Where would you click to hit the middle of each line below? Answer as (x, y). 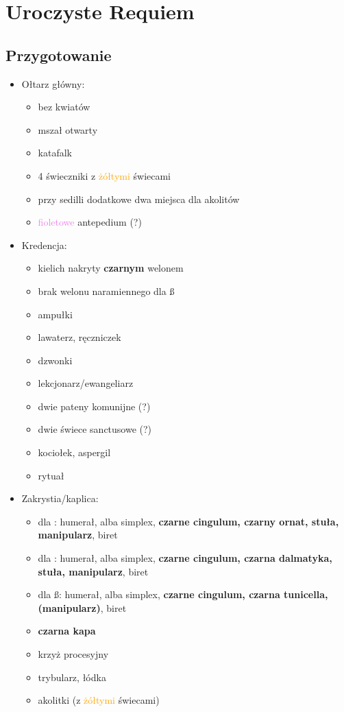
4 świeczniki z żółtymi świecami (105, 175)
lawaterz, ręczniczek (79, 337)
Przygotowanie (59, 55)
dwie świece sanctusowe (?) (95, 429)
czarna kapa (67, 631)
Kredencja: (44, 245)
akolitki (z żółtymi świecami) (99, 700)
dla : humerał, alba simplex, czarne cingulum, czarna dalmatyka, (185, 558)
